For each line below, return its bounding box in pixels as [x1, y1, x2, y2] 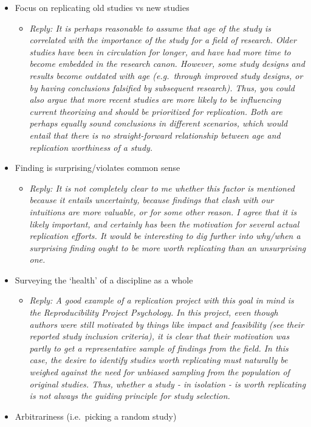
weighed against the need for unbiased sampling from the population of [29, 366, 290, 378]
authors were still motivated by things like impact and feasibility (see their [29, 318, 304, 330]
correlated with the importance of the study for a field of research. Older [29, 33, 296, 46]
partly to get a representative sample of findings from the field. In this [29, 341, 289, 354]
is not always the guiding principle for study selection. [29, 389, 230, 402]
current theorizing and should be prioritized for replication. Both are [29, 105, 282, 117]
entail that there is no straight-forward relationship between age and [29, 128, 281, 141]
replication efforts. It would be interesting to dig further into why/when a [29, 229, 301, 242]
